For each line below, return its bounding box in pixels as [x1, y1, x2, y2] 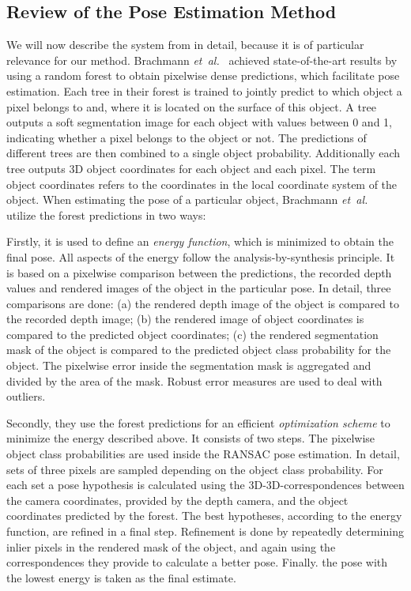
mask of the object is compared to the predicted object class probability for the [6, 341, 391, 358]
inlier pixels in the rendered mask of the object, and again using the [6, 538, 336, 555]
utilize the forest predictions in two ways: [6, 206, 206, 223]
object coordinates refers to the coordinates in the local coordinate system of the [6, 175, 398, 192]
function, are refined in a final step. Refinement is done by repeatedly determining [6, 523, 404, 540]
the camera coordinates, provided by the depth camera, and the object [6, 491, 349, 508]
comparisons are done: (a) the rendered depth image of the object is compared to [6, 295, 400, 311]
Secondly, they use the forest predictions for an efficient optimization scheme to [6, 414, 390, 431]
